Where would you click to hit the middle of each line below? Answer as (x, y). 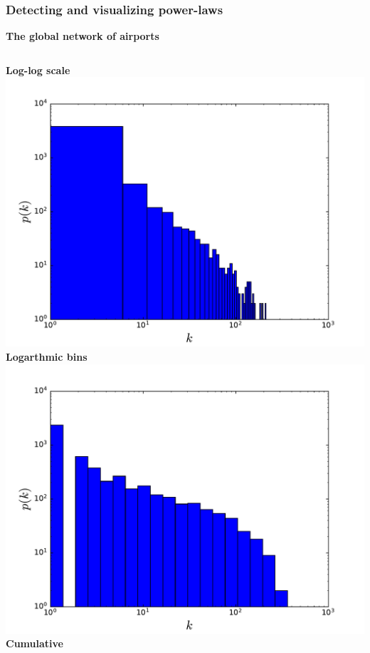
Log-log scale (38, 70)
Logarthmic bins (47, 356)
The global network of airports (83, 36)
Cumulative (35, 643)
